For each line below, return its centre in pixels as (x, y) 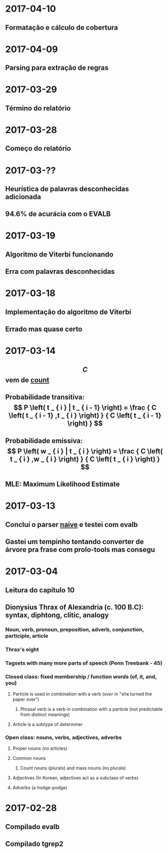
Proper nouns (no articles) (40, 748)
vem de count (27, 380)
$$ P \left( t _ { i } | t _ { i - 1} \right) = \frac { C (85, 408)
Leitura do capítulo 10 (40, 590)
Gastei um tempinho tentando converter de (75, 541)
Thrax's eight (22, 649)
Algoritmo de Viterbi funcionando (59, 254)
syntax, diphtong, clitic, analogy (57, 615)
